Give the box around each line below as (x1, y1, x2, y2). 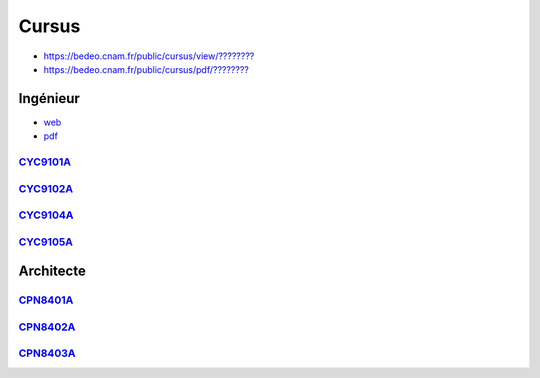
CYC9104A (18, 208, 74, 222)
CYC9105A (18, 235, 74, 249)
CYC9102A (18, 181, 74, 195)
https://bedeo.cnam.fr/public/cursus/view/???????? (43, 50, 255, 62)
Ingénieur (18, 90, 80, 107)
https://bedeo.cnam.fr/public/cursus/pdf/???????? (43, 63, 250, 75)
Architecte (18, 263, 87, 280)
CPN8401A (18, 293, 74, 307)
